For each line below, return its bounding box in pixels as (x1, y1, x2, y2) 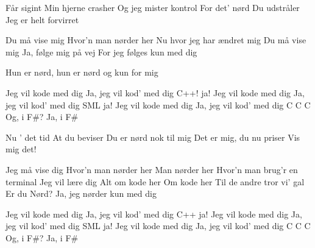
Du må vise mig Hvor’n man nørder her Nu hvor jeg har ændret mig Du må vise (5, 34, 306, 46)
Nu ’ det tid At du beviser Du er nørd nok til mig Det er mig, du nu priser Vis (5, 130, 300, 143)
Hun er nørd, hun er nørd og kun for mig (5, 66, 158, 79)
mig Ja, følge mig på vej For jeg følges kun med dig (5, 45, 197, 58)
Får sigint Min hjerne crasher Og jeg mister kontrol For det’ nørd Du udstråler (5, 1, 300, 13)
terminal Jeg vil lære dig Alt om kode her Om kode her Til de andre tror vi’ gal (5, 175, 305, 188)
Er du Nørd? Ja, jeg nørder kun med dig (5, 187, 157, 200)
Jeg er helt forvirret (5, 13, 79, 26)
